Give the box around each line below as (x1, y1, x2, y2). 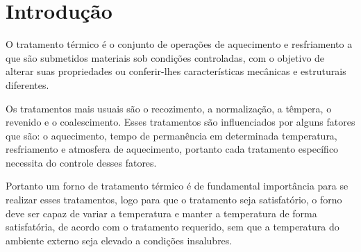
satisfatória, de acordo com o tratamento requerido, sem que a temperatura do (6, 219, 339, 234)
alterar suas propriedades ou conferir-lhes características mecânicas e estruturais (6, 64, 346, 78)
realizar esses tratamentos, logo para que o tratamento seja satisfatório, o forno (6, 192, 342, 207)
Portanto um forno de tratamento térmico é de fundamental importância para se (6, 178, 349, 193)
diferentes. (6, 77, 49, 92)
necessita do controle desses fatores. (6, 155, 157, 169)
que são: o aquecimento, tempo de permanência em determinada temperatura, (6, 128, 337, 142)
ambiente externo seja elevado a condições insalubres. (6, 233, 233, 247)
